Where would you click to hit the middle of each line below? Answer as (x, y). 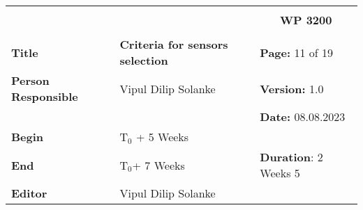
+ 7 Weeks (158, 165)
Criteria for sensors (174, 44)
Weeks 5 (280, 173)
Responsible (45, 96)
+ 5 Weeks (162, 137)
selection (144, 60)
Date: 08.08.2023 (303, 116)
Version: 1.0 (292, 88)
